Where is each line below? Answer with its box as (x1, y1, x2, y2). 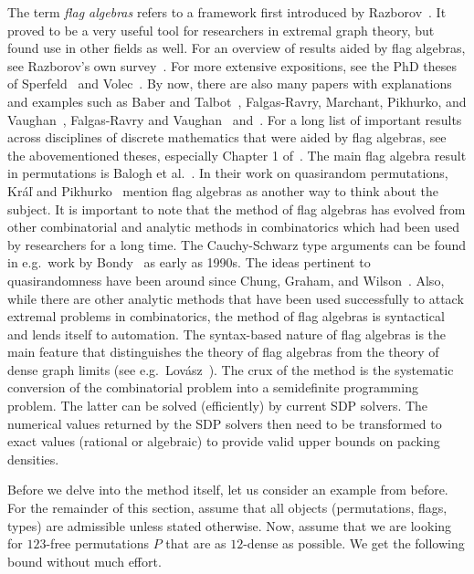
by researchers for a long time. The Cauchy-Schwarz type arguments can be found (7, 235, 467, 254)
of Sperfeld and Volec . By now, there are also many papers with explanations (7, 74, 452, 93)
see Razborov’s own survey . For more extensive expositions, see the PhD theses (7, 56, 457, 75)
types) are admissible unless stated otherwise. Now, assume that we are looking (7, 516, 452, 535)
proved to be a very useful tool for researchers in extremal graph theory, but (7, 20, 435, 39)
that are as (165, 534, 226, 553)
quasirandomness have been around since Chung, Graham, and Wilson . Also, (7, 270, 445, 289)
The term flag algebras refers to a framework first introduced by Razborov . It (7, 3, 447, 21)
